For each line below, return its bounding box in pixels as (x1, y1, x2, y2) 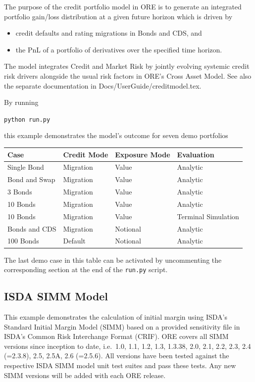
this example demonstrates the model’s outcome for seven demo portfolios (4, 130, 228, 141)
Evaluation (177, 149, 214, 159)
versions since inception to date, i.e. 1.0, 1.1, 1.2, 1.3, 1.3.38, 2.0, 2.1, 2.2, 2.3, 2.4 (4, 340, 251, 351)
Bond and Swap (7, 174, 55, 185)
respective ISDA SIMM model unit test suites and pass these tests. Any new (4, 360, 236, 370)
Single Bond (7, 162, 44, 172)
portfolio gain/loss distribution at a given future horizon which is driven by (4, 11, 233, 21)
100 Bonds (7, 236, 39, 246)
